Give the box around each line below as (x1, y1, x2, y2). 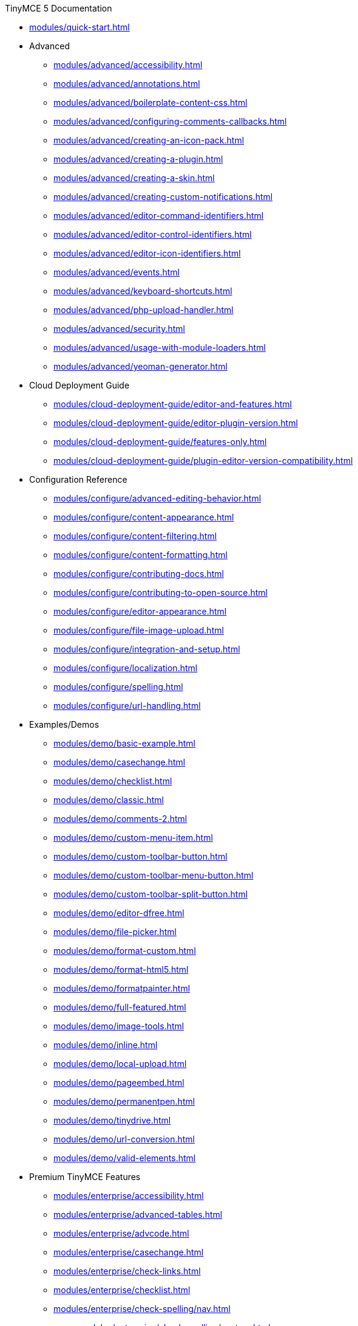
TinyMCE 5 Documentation (5, 3, 112, 13)
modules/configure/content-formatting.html (53, 550, 228, 560)
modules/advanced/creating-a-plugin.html (53, 154, 223, 164)
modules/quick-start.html (29, 22, 130, 32)
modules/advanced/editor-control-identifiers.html (53, 229, 252, 240)
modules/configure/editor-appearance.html (53, 606, 227, 616)
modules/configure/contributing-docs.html (53, 568, 224, 579)
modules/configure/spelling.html (53, 682, 183, 692)
